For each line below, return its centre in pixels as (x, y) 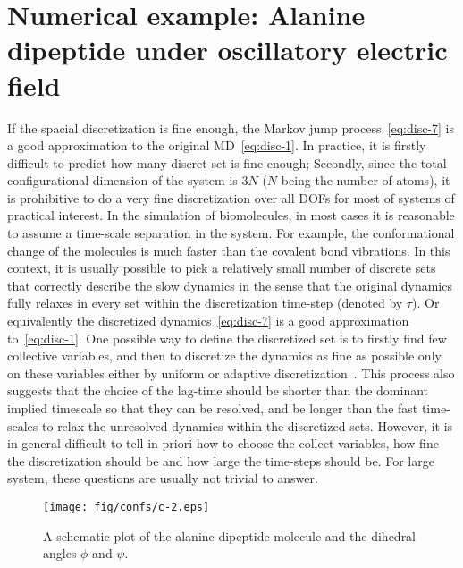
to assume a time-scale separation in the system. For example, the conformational (231, 233)
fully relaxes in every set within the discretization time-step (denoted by (205, 303)
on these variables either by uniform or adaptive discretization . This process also (231, 373)
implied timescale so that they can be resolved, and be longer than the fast (213, 408)
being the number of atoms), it (366, 180)
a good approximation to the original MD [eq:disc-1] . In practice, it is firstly (217, 145)
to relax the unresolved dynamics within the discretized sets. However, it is (248, 425)
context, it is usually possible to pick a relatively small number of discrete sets (222, 268)
